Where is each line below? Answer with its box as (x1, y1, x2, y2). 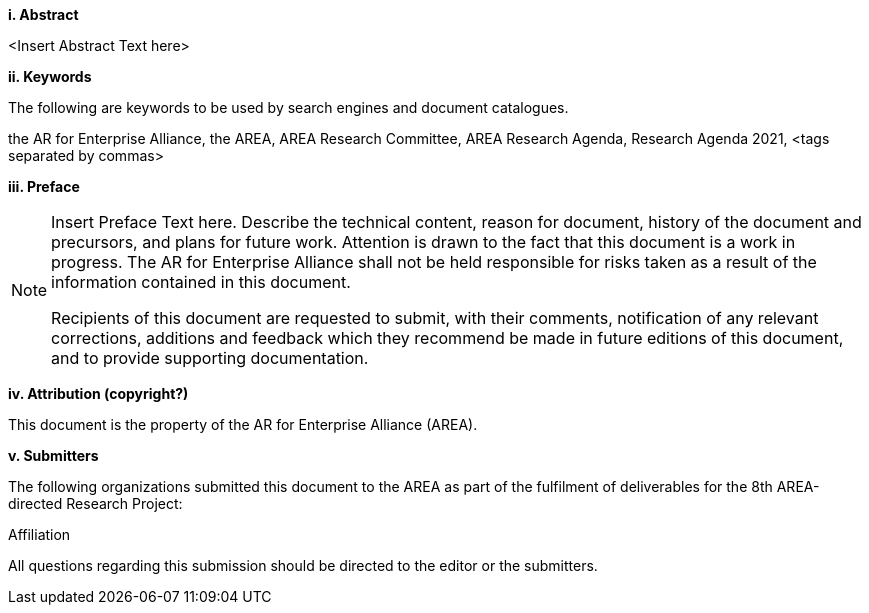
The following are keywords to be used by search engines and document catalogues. (8, 99, 569, 116)
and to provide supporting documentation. (51, 348, 369, 368)
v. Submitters (8, 447, 99, 464)
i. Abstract (8, 6, 79, 23)
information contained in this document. (51, 272, 351, 292)
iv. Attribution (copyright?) (8, 385, 189, 402)
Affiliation (8, 526, 71, 543)
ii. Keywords (8, 68, 92, 85)
